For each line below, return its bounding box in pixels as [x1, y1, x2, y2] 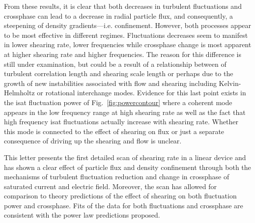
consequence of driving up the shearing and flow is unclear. [4, 136, 182, 146]
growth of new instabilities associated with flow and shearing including [4, 78, 217, 88]
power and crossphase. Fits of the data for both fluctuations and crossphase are [4, 200, 243, 210]
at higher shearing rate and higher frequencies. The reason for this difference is [4, 49, 241, 59]
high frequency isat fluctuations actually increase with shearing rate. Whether [4, 116, 238, 127]
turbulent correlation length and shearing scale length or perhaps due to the [4, 68, 233, 79]
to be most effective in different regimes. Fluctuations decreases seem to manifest [4, 29, 248, 40]
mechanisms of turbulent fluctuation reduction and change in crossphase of [4, 171, 229, 182]
